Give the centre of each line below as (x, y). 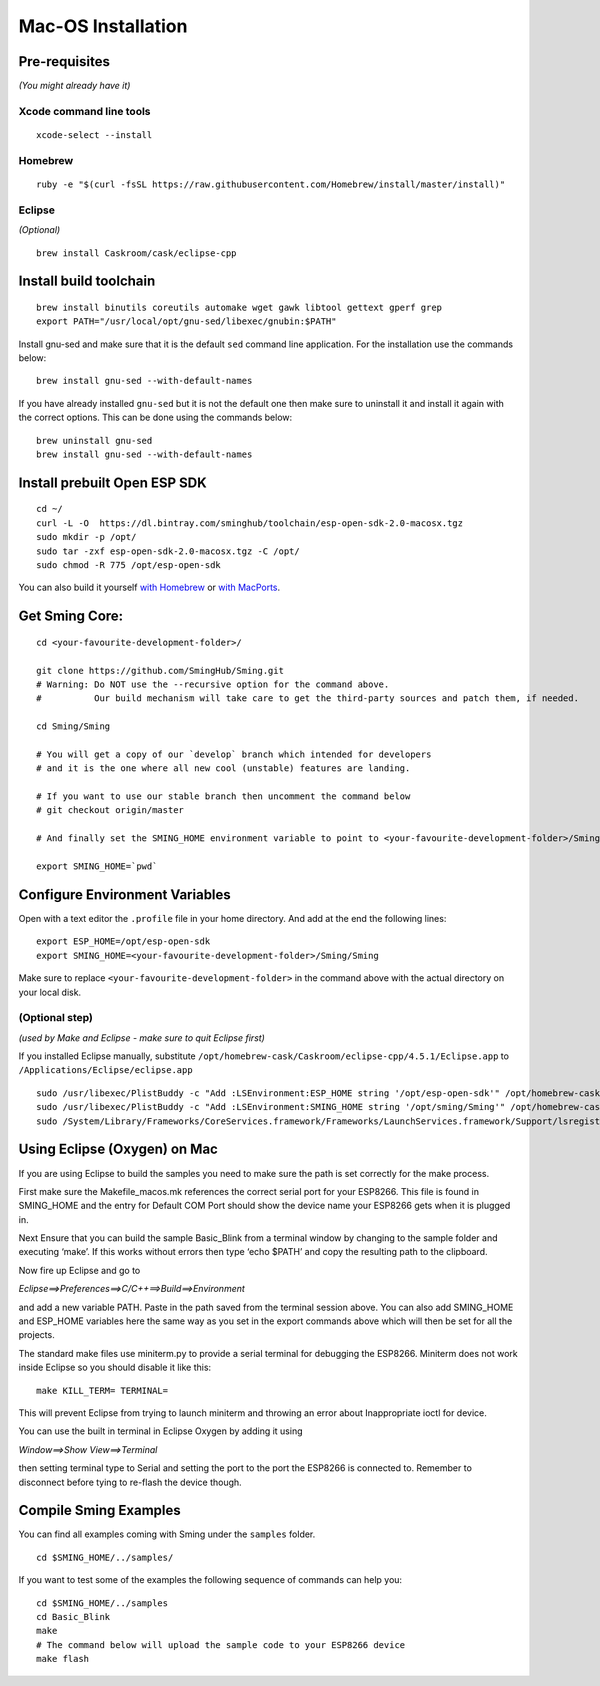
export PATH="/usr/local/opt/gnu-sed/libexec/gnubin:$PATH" (186, 321)
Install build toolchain (87, 281)
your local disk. (50, 992)
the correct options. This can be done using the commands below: (155, 417)
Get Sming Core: (71, 616)
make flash (63, 1659)
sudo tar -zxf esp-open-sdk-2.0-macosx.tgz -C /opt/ (168, 551)
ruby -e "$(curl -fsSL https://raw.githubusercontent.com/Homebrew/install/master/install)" (271, 184)
